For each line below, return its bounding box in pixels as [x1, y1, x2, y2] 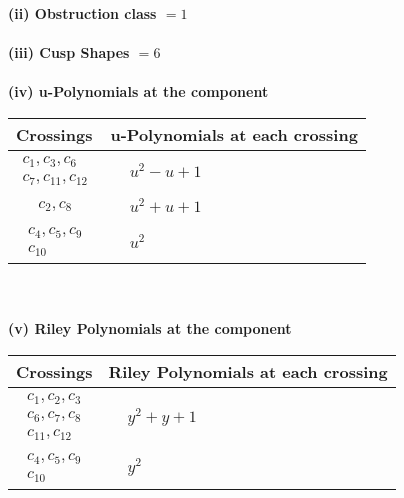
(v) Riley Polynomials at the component [8, 318, 292, 339]
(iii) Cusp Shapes [8, 42, 130, 63]
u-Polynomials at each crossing [110, 122, 358, 146]
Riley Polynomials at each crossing [108, 359, 388, 383]
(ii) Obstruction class [8, 3, 157, 23]
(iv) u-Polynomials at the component [8, 81, 269, 102]
